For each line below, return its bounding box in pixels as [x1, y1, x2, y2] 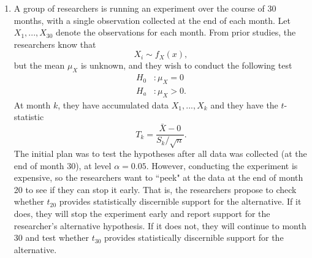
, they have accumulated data [58, 98, 169, 111]
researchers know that [13, 37, 96, 50]
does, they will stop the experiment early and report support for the [13, 207, 270, 220]
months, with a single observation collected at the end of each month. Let [13, 13, 291, 26]
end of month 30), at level [13, 159, 112, 172]
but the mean [13, 59, 65, 72]
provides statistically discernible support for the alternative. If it [59, 195, 302, 208]
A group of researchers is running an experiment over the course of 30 [13, 2, 276, 14]
